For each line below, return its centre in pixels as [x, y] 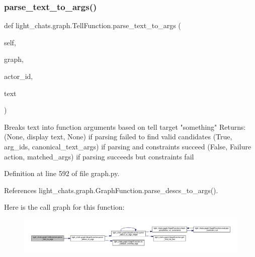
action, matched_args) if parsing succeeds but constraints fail [99, 156]
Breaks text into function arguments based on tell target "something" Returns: [125, 126]
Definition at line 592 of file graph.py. [62, 173]
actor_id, [19, 76]
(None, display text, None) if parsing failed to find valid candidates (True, [118, 137]
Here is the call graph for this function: [64, 207]
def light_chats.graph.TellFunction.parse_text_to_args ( [93, 25]
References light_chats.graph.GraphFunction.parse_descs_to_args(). [111, 190]
